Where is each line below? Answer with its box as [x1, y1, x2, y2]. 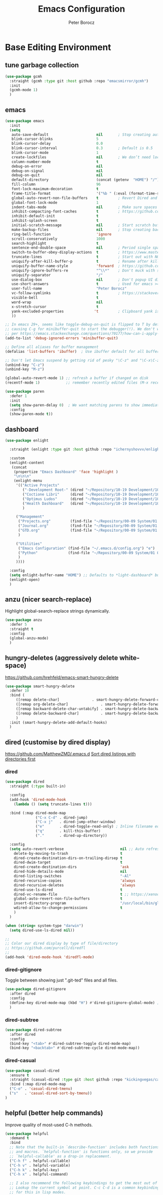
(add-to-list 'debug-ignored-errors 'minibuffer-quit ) [5, 336, 118, 341]
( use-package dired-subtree [5, 1027, 62, 1032]
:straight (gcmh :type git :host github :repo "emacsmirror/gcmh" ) [9, 78, 149, 83]
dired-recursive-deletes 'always [14, 883, 136, 887]
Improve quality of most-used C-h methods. [5, 1122, 93, 1128]
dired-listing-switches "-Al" [14, 874, 131, 879]
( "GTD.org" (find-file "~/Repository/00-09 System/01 [17, 528, 158, 533]
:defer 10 [9, 688, 29, 693]
